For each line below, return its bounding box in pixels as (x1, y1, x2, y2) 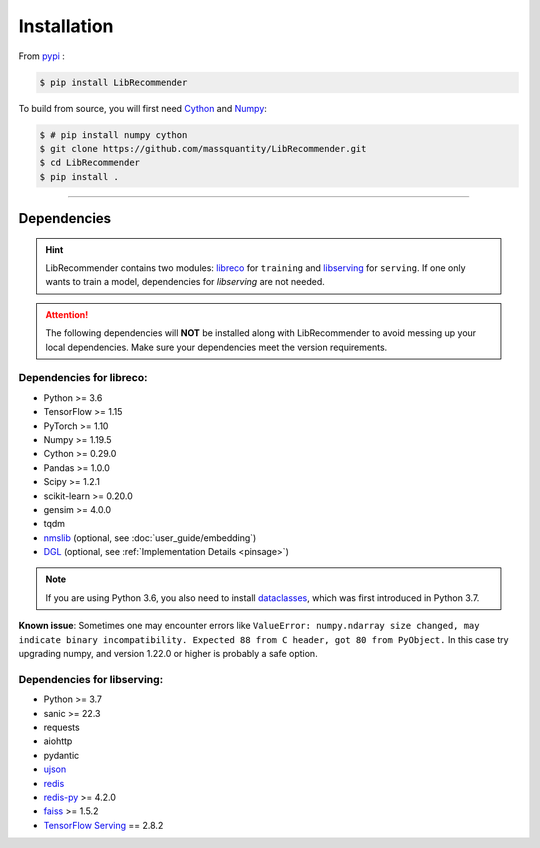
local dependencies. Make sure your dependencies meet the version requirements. (45, 341, 388, 353)
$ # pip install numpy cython (39, 129, 188, 140)
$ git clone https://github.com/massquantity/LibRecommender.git (39, 143, 367, 154)
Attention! (45, 308, 89, 320)
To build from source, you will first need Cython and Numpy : (18, 102, 267, 114)
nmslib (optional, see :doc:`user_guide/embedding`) (43, 531, 257, 544)
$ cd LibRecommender (39, 157, 140, 169)
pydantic (43, 749, 80, 761)
